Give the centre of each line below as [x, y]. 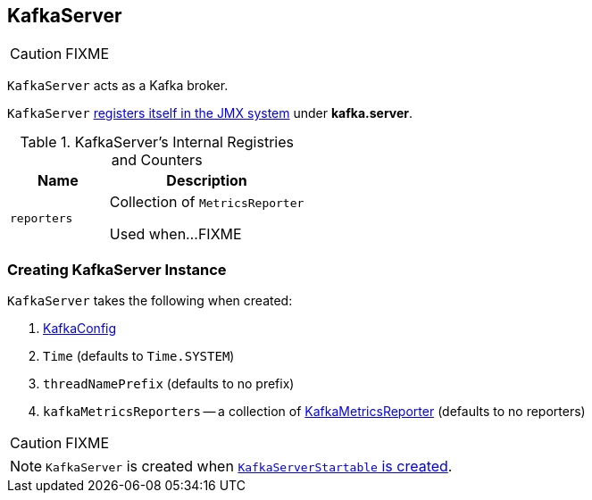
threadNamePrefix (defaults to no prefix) [169, 384]
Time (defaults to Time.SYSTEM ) [139, 356]
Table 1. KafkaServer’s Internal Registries [157, 142]
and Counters [157, 160]
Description [207, 181]
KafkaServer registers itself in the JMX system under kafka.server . [210, 113]
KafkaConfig [80, 329]
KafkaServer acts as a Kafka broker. [118, 86]
